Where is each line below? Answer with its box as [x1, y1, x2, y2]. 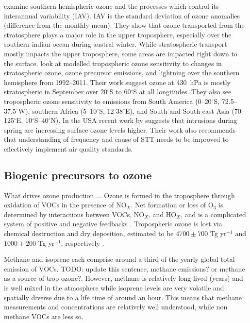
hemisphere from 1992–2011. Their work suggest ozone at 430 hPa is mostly [4, 77, 231, 87]
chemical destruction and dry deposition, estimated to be [4, 228, 174, 238]
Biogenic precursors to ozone [4, 167, 152, 182]
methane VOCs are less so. [4, 311, 83, 321]
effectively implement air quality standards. [4, 143, 133, 153]
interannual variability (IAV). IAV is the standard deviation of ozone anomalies [4, 10, 240, 20]
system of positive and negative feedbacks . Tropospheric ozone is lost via [4, 219, 222, 229]
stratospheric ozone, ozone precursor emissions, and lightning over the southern [4, 68, 240, 78]
